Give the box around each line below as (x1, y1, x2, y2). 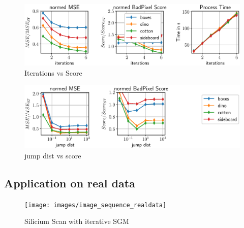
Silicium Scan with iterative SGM (24, 216, 129, 226)
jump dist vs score (24, 150, 81, 160)
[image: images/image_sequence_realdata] (24, 201, 167, 209)
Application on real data (4, 175, 135, 190)
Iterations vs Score (24, 67, 82, 78)
